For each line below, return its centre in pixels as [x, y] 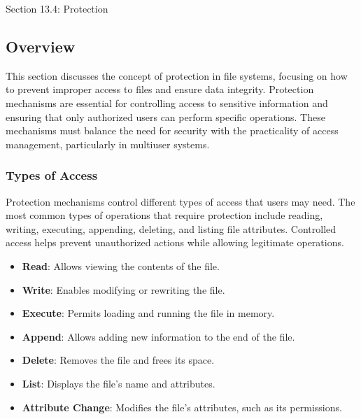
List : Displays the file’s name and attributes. [119, 383]
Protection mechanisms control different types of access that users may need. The [180, 201]
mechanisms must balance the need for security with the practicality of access [172, 130]
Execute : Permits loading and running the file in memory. [148, 313]
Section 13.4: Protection [57, 8]
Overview [41, 46]
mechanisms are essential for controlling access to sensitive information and [167, 102]
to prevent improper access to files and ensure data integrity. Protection [160, 89]
